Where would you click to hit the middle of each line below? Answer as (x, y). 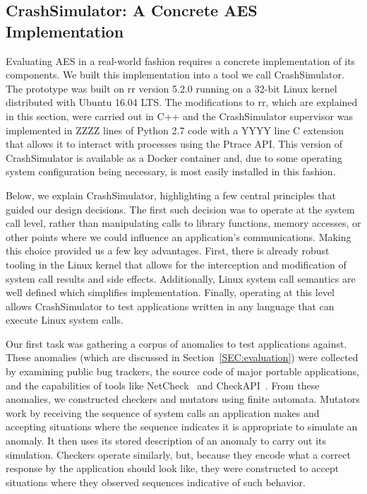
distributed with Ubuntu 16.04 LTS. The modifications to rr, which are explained (182, 102)
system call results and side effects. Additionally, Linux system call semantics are (181, 278)
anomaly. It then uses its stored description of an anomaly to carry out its (166, 441)
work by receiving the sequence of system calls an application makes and (163, 412)
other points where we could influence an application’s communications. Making (179, 236)
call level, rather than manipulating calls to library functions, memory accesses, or (183, 223)
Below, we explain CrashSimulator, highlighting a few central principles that (171, 195)
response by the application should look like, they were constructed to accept (173, 468)
